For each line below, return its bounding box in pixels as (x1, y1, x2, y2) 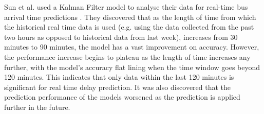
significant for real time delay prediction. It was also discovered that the (4, 81, 231, 92)
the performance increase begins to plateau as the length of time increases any (4, 51, 251, 62)
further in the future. (4, 101, 70, 112)
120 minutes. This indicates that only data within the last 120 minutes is (4, 72, 234, 82)
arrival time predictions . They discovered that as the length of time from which (4, 11, 256, 22)
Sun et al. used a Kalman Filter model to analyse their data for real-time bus (4, 2, 248, 12)
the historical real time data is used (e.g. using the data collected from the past (4, 21, 254, 32)
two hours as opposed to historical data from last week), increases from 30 (4, 31, 238, 42)
